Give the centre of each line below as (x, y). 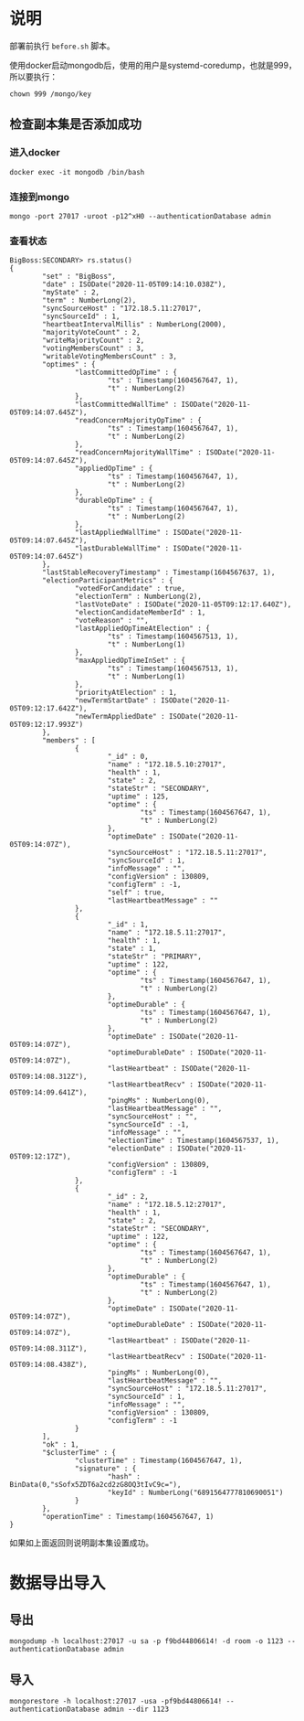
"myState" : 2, (71, 293)
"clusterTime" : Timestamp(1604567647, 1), (159, 1461)
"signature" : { (105, 1469)
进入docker (35, 153)
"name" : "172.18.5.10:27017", (167, 764)
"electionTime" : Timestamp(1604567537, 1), (194, 1141)
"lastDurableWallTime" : (122, 549)
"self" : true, (136, 893)
